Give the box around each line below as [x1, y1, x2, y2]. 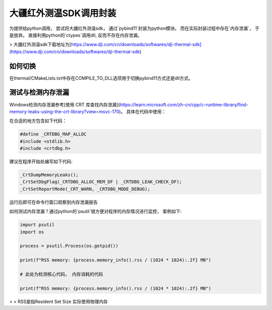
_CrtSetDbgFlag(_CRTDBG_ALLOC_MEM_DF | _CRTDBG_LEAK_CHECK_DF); [20, 179, 182, 185]
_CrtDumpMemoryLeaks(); [20, 172, 79, 178]
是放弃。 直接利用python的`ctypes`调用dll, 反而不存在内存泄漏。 [9, 32, 143, 38]
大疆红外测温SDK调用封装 [9, 8, 116, 19]
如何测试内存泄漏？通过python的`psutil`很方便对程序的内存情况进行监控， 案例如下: [9, 209, 182, 215]
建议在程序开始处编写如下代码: [9, 159, 73, 165]
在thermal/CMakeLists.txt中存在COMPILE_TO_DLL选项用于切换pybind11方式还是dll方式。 [9, 75, 193, 81]
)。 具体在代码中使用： [119, 109, 166, 115]
